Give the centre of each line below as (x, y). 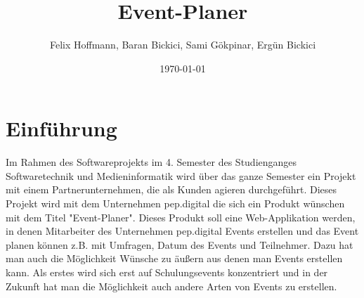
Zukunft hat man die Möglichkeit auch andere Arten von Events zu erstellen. (171, 286)
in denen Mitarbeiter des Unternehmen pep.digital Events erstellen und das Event (182, 231)
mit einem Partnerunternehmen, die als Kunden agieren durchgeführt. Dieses (171, 189)
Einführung (61, 128)
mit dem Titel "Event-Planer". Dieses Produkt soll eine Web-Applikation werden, (181, 217)
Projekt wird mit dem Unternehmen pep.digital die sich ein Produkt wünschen (175, 203)
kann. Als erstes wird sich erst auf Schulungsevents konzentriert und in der (167, 272)
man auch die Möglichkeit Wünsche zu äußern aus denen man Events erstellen (174, 258)
